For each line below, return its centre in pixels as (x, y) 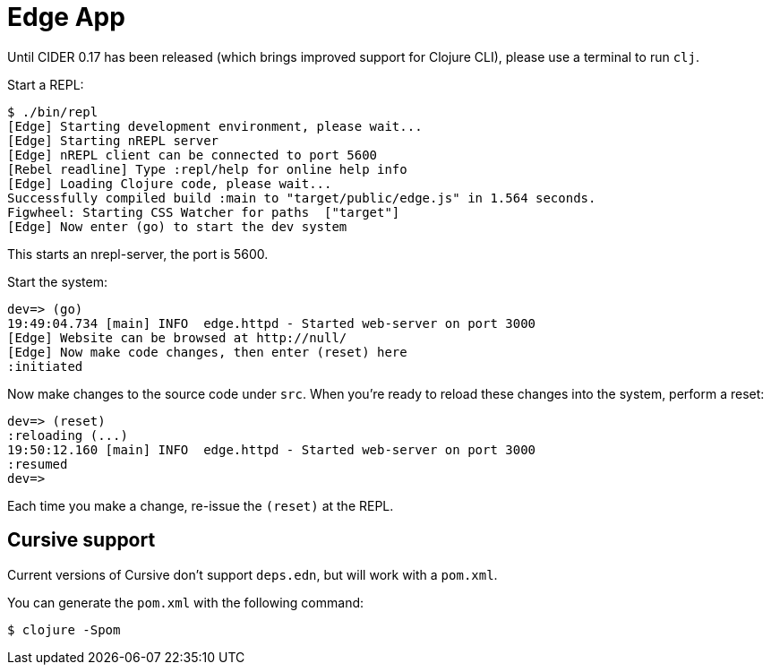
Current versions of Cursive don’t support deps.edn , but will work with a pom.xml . (253, 574)
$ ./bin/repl (53, 112)
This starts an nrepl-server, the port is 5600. (138, 254)
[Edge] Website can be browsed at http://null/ (177, 337)
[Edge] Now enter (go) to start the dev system (177, 226)
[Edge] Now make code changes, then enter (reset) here (207, 352)
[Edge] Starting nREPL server (113, 140)
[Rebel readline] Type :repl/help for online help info (207, 169)
